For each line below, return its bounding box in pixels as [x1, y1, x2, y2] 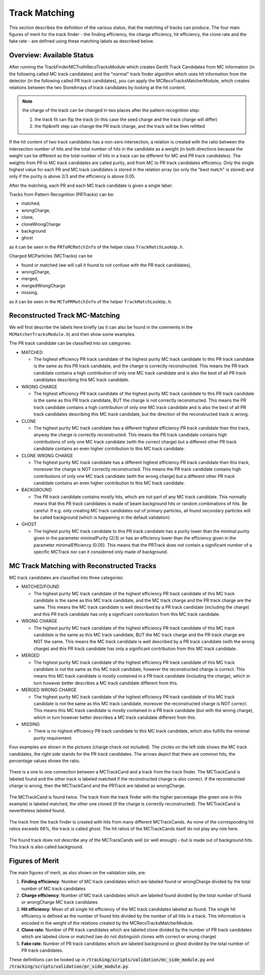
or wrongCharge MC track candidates [21, 899, 98, 905]
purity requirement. [33, 735, 73, 741]
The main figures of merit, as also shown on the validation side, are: [9, 869, 146, 875]
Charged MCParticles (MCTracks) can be [9, 253, 93, 259]
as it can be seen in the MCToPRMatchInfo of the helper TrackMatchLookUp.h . [9, 298, 172, 304]
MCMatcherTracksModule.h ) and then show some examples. [9, 331, 136, 337]
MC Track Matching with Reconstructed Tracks [9, 561, 157, 570]
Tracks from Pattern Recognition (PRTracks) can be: [9, 192, 115, 198]
